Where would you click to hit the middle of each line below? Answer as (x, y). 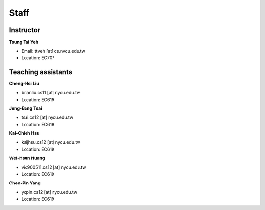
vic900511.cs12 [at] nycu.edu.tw (54, 167)
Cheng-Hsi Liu (24, 83)
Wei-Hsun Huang (27, 158)
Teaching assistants (41, 72)
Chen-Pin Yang (25, 183)
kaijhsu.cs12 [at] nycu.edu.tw (51, 142)
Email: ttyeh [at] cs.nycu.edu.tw (53, 51)
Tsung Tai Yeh (24, 42)
